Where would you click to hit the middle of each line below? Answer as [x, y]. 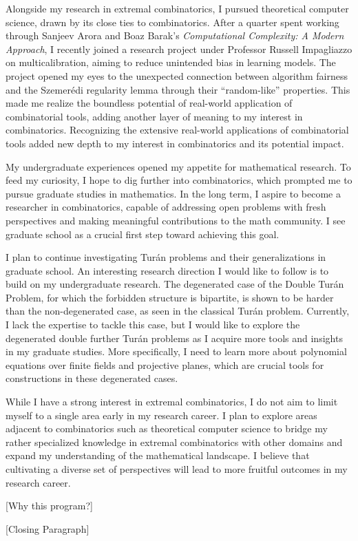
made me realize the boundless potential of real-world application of [149, 103]
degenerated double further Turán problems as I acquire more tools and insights [174, 338]
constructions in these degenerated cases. [92, 378]
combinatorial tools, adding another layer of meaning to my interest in [154, 116]
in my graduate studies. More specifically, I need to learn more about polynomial [176, 351]
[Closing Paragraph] [48, 528]
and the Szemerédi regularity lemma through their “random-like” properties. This [178, 89]
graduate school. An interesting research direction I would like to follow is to [167, 270]
